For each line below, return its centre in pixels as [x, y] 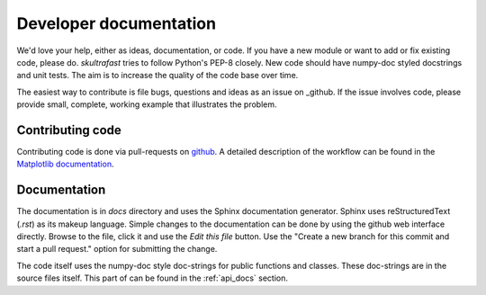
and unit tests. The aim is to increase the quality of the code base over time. [157, 76]
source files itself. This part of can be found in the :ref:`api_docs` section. [152, 278]
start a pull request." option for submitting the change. [117, 249]
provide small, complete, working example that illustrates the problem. [147, 104]
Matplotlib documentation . [65, 164]
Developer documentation [116, 23]
